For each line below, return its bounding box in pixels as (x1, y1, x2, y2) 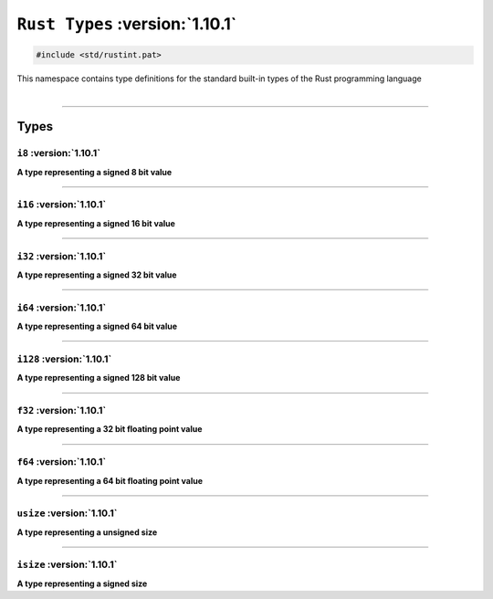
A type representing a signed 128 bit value (16, 373, 181, 384)
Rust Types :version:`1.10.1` (16, 14, 237, 34)
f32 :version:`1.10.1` (16, 405, 107, 416)
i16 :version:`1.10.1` (16, 198, 107, 211)
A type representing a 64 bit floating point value (16, 475, 204, 486)
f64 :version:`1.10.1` (16, 456, 107, 468)
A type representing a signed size (16, 578, 148, 589)
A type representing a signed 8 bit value (16, 166, 173, 177)
